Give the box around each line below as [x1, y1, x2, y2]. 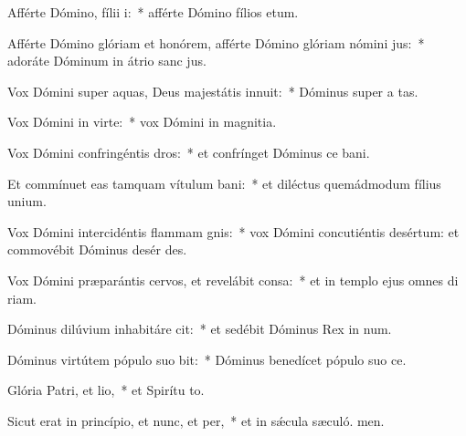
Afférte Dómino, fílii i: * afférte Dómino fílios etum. [7, 3, 299, 21]
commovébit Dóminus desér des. [7, 240, 187, 259]
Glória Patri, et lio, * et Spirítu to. [7, 380, 205, 400]
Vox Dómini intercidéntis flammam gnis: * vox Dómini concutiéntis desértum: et [7, 222, 460, 241]
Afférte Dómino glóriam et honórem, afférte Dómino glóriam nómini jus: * [7, 33, 425, 52]
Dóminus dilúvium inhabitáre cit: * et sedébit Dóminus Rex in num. [7, 319, 392, 338]
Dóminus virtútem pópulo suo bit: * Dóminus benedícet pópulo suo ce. [7, 349, 407, 369]
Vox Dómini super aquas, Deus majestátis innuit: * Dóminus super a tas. [7, 81, 418, 100]
